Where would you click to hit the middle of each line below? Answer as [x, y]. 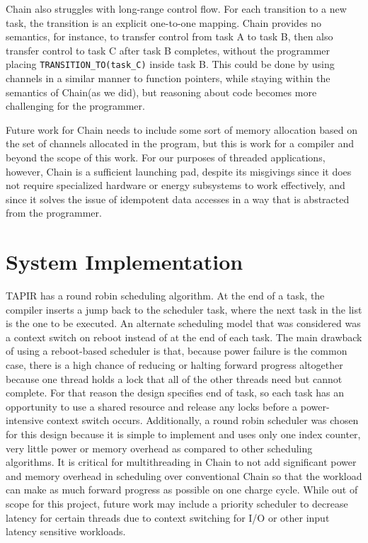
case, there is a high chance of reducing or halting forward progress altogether [174, 365]
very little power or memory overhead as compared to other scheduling [159, 448]
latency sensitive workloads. [66, 531]
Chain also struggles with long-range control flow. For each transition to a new [176, 8]
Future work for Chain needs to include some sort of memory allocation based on [182, 129]
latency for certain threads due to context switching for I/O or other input [168, 517]
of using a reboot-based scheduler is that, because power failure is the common [177, 351]
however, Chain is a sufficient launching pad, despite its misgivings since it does [179, 171]
